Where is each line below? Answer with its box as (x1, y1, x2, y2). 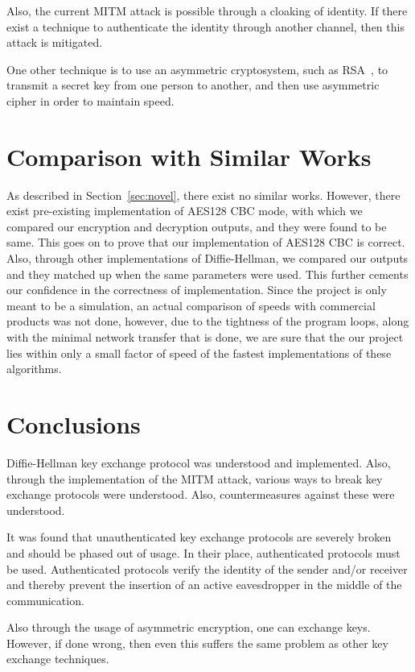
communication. (6, 591, 84, 608)
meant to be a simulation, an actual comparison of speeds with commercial (6, 297, 376, 313)
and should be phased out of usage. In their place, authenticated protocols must (6, 544, 401, 561)
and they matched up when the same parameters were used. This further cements (6, 265, 409, 282)
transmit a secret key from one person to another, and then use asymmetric (6, 77, 380, 93)
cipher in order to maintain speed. (6, 92, 175, 109)
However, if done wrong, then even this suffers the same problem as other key (6, 634, 388, 651)
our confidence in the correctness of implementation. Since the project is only (6, 281, 387, 298)
